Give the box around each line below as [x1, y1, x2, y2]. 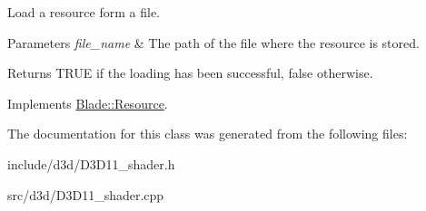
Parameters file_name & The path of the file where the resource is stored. [7, 33, 420, 52]
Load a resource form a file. [7, 3, 160, 21]
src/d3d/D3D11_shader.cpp [7, 185, 164, 204]
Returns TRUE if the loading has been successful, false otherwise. [7, 63, 373, 82]
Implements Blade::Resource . [7, 93, 168, 112]
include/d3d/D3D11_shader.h [7, 154, 175, 173]
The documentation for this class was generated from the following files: [7, 124, 408, 143]
